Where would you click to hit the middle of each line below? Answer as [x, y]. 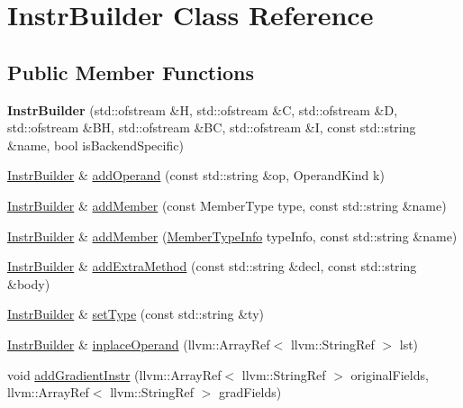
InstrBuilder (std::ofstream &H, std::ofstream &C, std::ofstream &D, [203, 109]
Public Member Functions [131, 72]
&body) [29, 283]
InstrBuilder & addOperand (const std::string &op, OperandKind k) [196, 175]
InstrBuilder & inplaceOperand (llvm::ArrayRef [139, 344]
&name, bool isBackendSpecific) [95, 145]
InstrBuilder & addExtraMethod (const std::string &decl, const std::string [212, 266]
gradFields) [250, 392]
